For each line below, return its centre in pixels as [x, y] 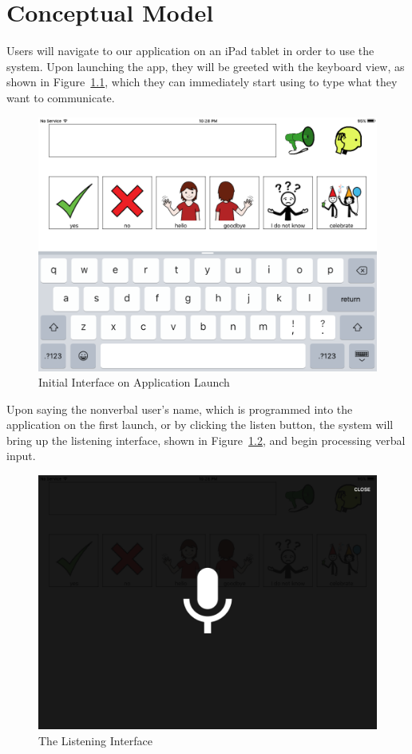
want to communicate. [61, 97]
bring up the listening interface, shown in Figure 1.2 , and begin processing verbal [206, 440]
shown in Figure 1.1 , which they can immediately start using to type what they [202, 82]
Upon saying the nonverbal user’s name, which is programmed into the [180, 409]
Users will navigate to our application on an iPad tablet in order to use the [190, 51]
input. [21, 456]
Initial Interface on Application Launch [134, 382]
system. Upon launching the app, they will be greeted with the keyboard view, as [206, 66]
